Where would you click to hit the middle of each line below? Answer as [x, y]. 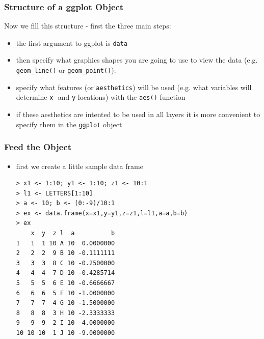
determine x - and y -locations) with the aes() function [101, 97]
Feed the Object [38, 147]
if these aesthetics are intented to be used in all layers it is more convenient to [138, 114]
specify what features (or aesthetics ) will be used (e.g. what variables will [134, 87]
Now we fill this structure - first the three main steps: [88, 26]
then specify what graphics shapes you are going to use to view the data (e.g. [137, 60]
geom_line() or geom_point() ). [66, 70]
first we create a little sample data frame [80, 166]
